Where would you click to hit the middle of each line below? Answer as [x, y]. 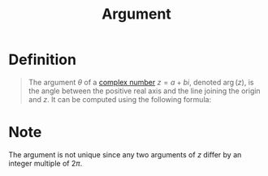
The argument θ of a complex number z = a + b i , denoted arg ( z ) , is [141, 82]
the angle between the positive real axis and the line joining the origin [145, 91]
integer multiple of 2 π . [45, 163]
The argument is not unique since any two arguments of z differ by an [125, 154]
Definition [43, 60]
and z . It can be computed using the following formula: [120, 99]
